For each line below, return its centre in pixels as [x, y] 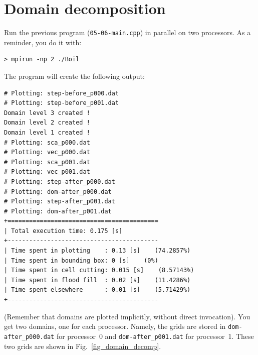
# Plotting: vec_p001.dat [47, 172]
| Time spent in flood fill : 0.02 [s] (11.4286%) [97, 280]
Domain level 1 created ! [47, 132]
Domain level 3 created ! [47, 113]
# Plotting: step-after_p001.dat [60, 202]
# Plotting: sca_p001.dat [47, 162]
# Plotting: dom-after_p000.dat [58, 192]
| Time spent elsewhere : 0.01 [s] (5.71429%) [97, 290]
